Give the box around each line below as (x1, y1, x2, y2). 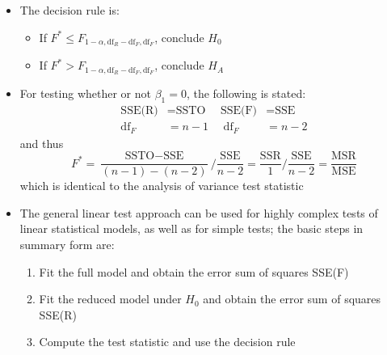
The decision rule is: (19, 2, 120, 18)
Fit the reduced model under (39, 290, 182, 307)
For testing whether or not (19, 85, 151, 102)
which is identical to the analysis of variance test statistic (19, 177, 304, 194)
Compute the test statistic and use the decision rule (39, 333, 296, 350)
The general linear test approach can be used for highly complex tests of (19, 204, 378, 221)
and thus (19, 134, 64, 151)
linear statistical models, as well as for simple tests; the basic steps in (19, 220, 364, 237)
